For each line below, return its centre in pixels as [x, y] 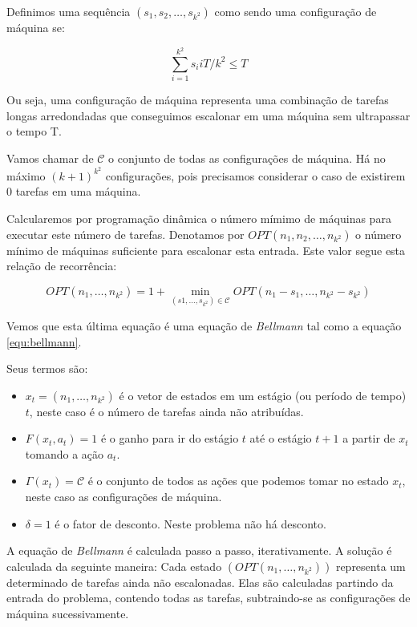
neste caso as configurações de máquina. [123, 497]
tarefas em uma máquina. [78, 191]
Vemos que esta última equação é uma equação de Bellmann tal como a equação [204, 325]
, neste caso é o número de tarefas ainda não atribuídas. [166, 411]
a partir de [369, 438]
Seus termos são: [47, 368]
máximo [26, 175]
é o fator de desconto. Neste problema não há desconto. [190, 523]
